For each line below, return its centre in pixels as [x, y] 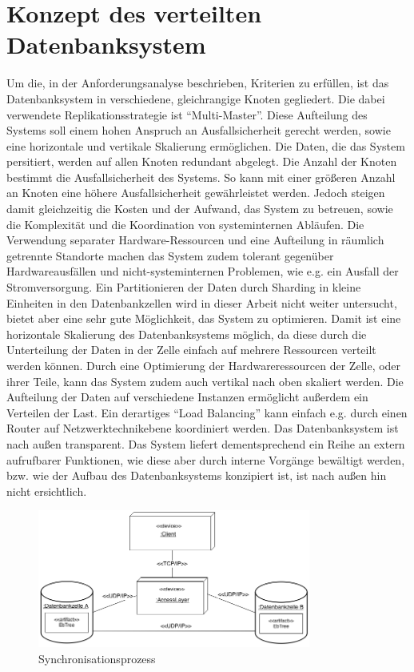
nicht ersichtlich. [47, 491]
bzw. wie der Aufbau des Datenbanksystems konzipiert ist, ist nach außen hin [197, 475]
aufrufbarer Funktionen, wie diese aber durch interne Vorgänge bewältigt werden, [206, 459]
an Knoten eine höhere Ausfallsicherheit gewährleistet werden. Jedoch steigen [196, 193]
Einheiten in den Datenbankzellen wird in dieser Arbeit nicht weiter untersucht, [202, 302]
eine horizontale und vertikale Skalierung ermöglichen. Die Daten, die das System [206, 145]
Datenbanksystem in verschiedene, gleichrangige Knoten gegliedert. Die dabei [196, 98]
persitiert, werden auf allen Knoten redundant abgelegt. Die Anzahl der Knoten [202, 161]
